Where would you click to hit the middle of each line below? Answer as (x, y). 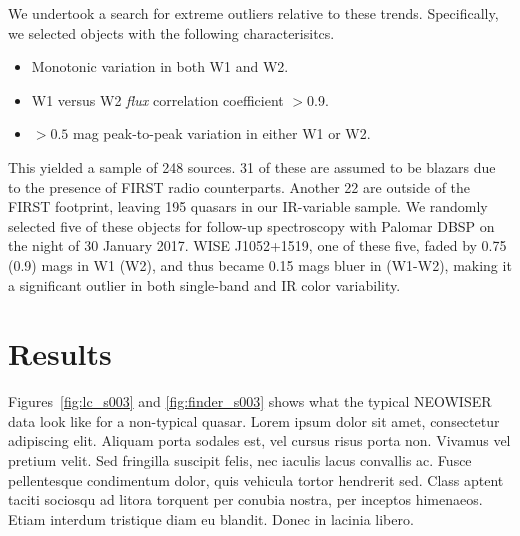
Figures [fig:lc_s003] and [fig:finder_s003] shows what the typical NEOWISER (250, 401)
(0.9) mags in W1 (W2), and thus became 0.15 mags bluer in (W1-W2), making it (260, 264)
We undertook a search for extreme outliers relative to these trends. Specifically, (253, 13)
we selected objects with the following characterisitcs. (171, 32)
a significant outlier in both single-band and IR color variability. (204, 284)
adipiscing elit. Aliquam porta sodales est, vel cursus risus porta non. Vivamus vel (259, 440)
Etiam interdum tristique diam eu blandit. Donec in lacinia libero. (211, 518)
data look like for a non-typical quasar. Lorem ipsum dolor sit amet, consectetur (254, 420)
